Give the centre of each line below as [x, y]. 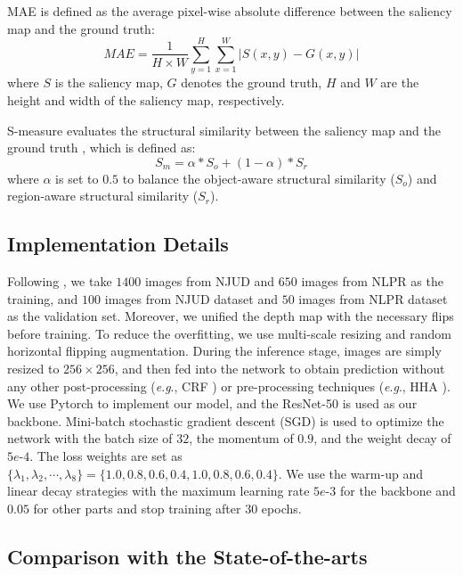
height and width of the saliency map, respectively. [146, 99]
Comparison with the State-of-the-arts [187, 556]
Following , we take [60, 281]
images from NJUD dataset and [191, 298]
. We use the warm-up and [350, 473]
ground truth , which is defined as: [102, 148]
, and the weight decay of [382, 438]
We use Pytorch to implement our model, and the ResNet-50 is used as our [212, 403]
